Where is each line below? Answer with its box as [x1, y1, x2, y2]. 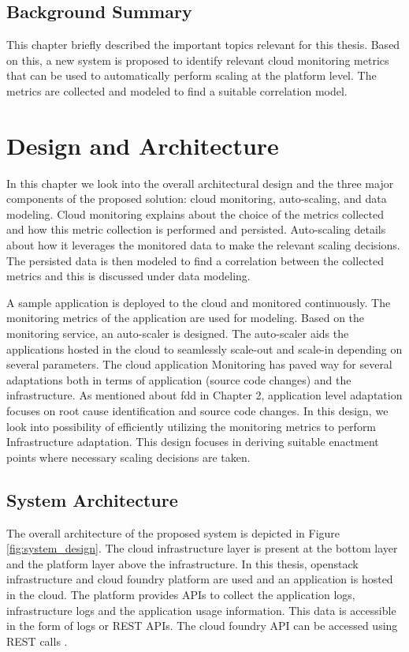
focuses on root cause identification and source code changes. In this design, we [6, 403, 389, 419]
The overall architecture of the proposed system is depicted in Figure [6, 524, 340, 541]
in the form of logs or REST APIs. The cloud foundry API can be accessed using [6, 617, 398, 634]
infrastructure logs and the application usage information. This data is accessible [6, 601, 396, 618]
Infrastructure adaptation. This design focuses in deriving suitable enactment [6, 433, 379, 450]
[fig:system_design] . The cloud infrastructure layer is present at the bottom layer [6, 540, 398, 556]
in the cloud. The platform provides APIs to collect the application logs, [6, 586, 355, 602]
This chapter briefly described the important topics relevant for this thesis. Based [6, 36, 400, 53]
